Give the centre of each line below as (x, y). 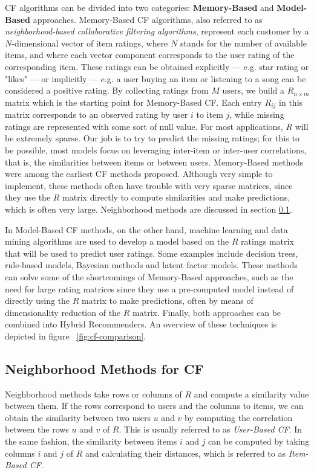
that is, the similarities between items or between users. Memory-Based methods (154, 162)
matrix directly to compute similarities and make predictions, (176, 197)
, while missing (257, 114)
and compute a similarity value (251, 394)
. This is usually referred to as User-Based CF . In (211, 429)
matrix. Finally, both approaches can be (207, 312)
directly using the (38, 301)
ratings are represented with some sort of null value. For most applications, (144, 126)
